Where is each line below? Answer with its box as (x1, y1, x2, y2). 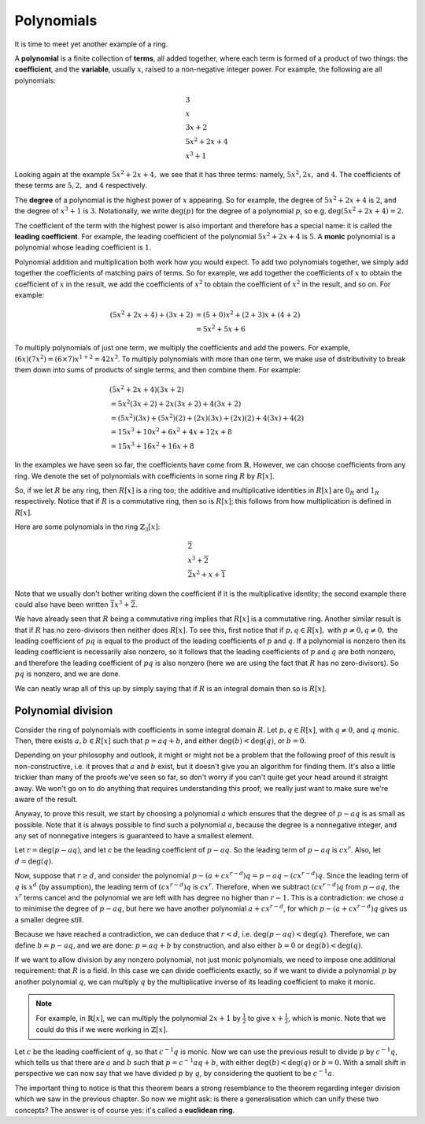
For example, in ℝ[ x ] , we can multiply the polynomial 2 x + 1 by (35, 1013, 242, 1022)
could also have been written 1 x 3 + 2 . (14, 599, 138, 609)
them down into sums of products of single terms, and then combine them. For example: (14, 365, 301, 374)
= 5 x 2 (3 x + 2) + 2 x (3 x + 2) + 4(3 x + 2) (110, 397, 242, 409)
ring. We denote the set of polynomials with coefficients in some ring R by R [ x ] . (14, 471, 275, 480)
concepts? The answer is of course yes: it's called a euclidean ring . (14, 1105, 235, 1115)
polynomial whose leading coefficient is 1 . (14, 242, 152, 252)
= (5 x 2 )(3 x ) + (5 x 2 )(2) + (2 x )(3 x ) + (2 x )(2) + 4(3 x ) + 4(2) (110, 412, 305, 423)
